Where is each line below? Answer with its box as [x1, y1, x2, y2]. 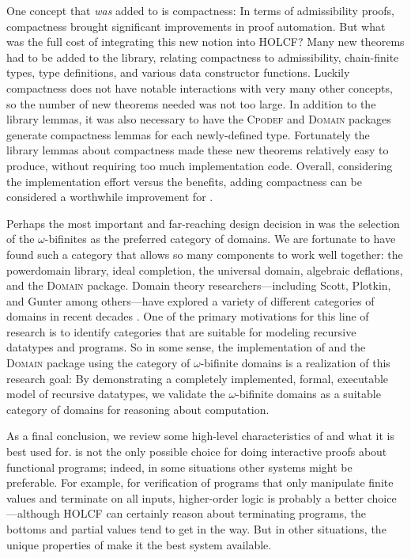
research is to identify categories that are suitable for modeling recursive [6, 323, 356, 340]
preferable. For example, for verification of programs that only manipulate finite [6, 474, 394, 491]
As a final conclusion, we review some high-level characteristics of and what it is [6, 427, 394, 444]
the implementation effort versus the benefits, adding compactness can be [6, 173, 362, 189]
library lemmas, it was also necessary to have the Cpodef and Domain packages [6, 111, 391, 127]
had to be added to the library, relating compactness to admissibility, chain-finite [6, 48, 399, 65]
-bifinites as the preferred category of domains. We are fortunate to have [44, 230, 396, 247]
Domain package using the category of [6, 355, 190, 371]
